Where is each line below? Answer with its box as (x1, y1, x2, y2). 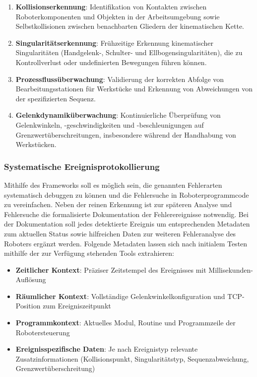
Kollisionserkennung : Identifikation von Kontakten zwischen (15, 1, 207, 11)
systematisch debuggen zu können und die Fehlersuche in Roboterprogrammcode (4, 189, 249, 200)
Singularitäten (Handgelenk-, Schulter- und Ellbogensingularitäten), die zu (15, 47, 243, 58)
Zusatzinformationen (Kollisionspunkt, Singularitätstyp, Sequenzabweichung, (15, 353, 249, 364)
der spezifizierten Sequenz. (15, 93, 96, 103)
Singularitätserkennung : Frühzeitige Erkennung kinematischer (15, 37, 213, 48)
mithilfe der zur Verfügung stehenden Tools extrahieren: (4, 248, 174, 258)
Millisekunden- (208, 264, 253, 275)
